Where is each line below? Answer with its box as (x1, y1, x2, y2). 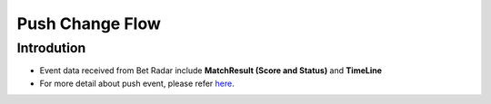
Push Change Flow (16, 14, 161, 33)
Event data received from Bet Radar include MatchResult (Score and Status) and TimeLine (39, 65, 382, 76)
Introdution (16, 40, 86, 56)
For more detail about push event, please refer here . (39, 78, 235, 89)
